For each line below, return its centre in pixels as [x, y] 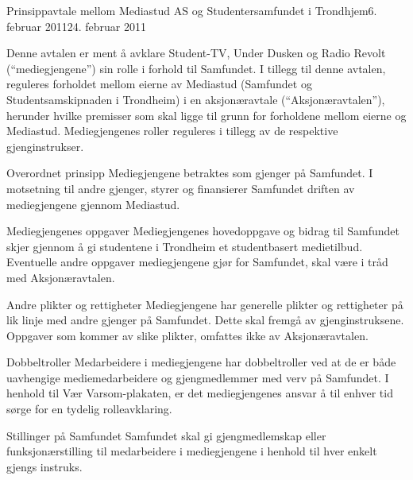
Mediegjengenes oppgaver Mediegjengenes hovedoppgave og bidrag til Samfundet [203, 231]
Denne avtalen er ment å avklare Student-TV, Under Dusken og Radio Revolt [196, 53]
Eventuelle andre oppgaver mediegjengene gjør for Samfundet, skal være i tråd [197, 262]
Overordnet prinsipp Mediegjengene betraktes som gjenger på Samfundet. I [190, 173]
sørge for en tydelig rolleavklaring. [89, 409]
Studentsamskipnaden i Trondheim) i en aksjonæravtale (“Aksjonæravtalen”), [196, 99]
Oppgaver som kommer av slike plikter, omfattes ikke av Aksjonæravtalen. [187, 335]
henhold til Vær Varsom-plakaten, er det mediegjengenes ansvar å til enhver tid [200, 393]
